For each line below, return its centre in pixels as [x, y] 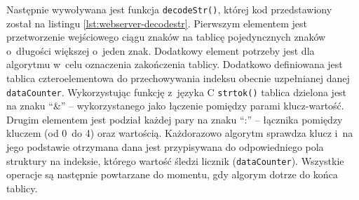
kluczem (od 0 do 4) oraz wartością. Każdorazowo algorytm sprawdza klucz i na [180, 133]
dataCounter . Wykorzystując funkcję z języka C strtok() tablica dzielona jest [177, 92]
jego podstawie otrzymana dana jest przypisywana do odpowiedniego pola [165, 147]
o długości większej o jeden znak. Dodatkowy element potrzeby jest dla [161, 50]
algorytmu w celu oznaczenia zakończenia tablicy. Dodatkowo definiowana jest [175, 64]
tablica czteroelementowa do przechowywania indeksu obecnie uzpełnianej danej [178, 78]
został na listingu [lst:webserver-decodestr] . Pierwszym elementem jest [157, 23]
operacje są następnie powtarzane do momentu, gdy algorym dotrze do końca [172, 174]
